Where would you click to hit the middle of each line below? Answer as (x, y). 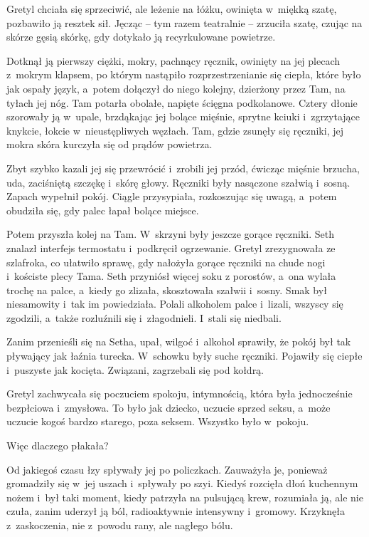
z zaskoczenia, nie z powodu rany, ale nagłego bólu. (120, 525)
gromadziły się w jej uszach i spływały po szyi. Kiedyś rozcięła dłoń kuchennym (182, 483)
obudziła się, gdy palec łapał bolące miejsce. (103, 210)
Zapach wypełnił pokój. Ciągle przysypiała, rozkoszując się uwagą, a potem (172, 196)
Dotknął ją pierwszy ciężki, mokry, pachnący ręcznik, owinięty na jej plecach (173, 60)
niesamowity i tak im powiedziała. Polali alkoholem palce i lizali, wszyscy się (175, 304)
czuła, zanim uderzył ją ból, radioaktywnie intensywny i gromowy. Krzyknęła (176, 511)
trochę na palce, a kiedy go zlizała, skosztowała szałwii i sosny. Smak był (167, 290)
